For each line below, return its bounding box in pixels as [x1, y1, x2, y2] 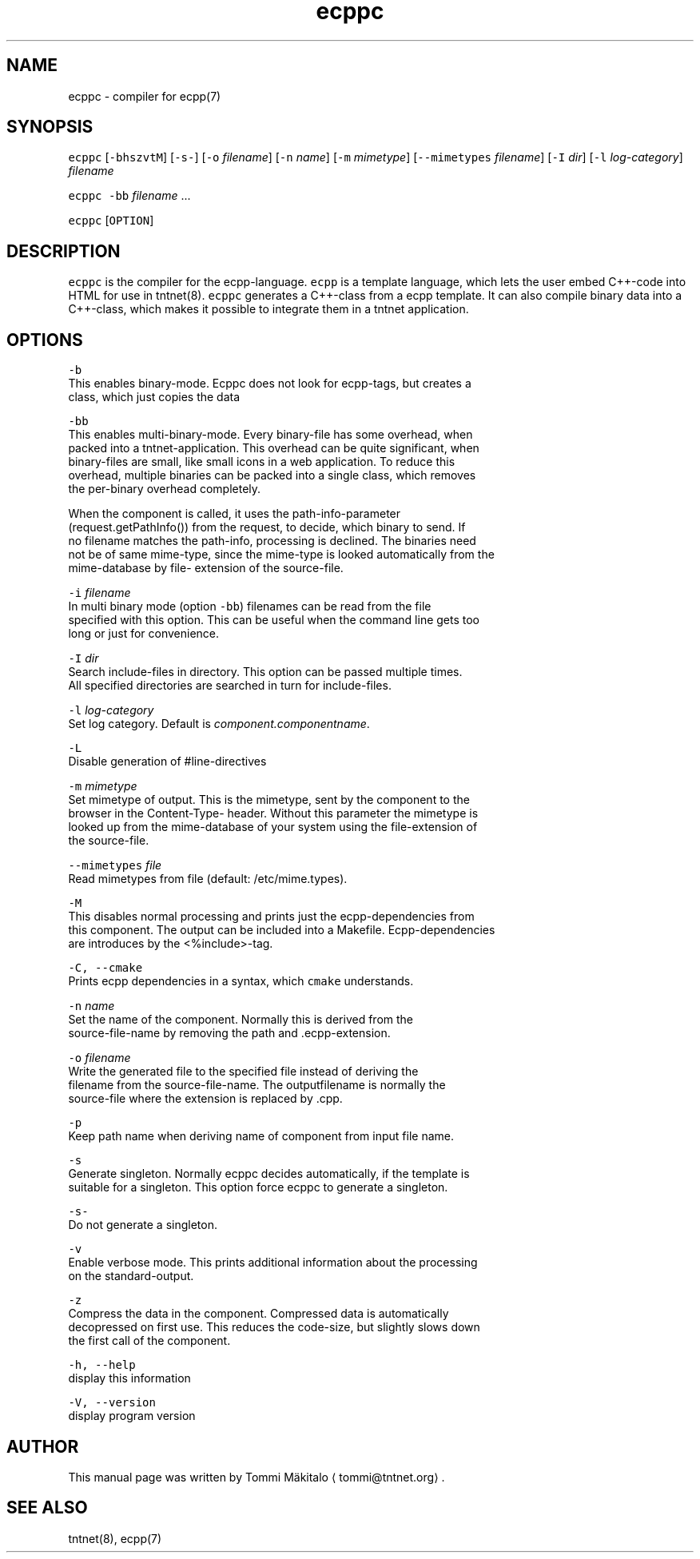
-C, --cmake [68, 961, 143, 975]
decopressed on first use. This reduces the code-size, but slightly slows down [68, 1320, 480, 1334]
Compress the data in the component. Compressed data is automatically [68, 1306, 449, 1321]
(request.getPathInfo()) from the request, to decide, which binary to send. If [68, 520, 466, 535]
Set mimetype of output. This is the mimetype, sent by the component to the [68, 793, 470, 807]
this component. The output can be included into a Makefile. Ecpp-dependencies [68, 923, 495, 937]
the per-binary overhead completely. [68, 482, 261, 496]
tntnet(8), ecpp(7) [68, 1531, 162, 1545]
